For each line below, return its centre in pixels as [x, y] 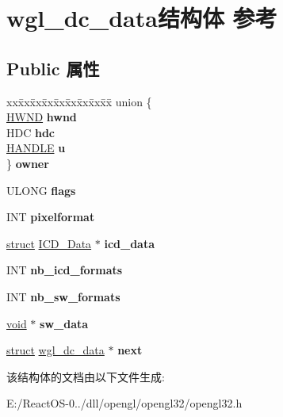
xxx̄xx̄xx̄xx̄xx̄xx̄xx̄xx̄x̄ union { [79, 101]
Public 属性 [53, 68]
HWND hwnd [42, 117]
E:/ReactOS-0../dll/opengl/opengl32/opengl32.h [124, 403]
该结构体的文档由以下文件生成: [86, 376]
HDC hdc [31, 132]
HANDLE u [36, 148]
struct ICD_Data [49, 243]
